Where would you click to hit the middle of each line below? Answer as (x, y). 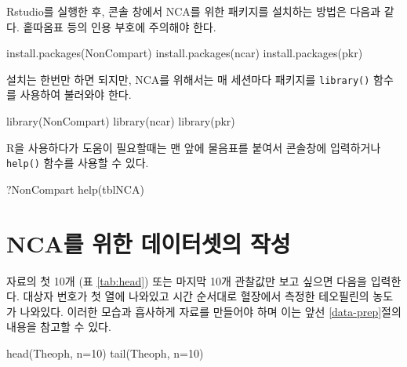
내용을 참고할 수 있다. (59, 327)
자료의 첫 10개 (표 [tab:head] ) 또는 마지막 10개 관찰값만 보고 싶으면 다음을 (187, 280)
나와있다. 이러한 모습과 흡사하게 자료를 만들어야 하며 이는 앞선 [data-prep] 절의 (211, 311)
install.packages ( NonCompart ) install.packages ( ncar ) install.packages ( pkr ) (185, 53)
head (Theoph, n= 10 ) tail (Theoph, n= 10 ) (105, 352)
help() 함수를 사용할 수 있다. (78, 163)
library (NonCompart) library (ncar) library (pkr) (121, 121)
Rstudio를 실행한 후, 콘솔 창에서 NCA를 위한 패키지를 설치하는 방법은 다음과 (194, 11)
